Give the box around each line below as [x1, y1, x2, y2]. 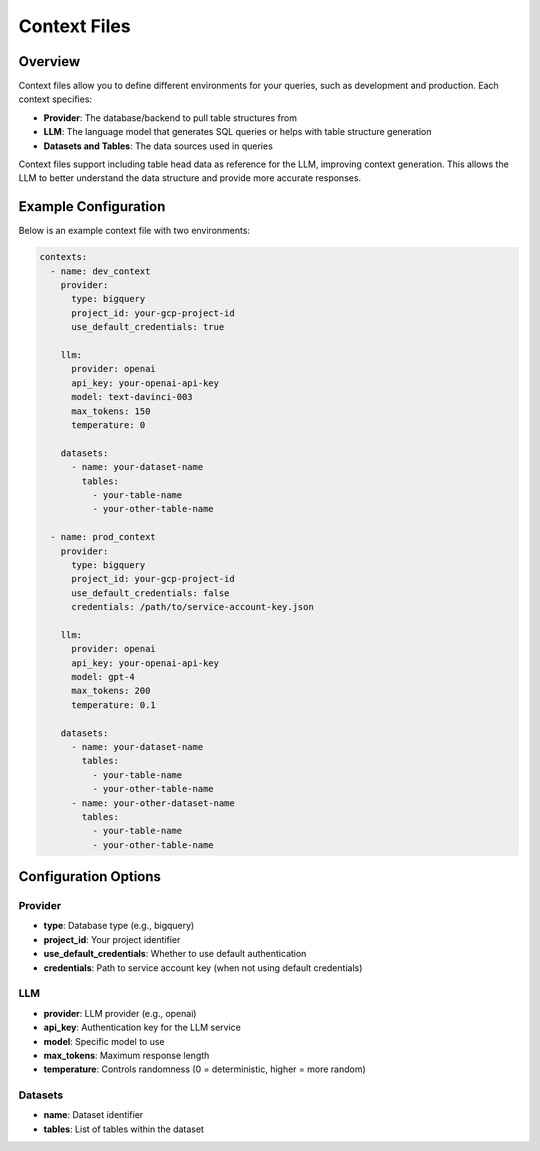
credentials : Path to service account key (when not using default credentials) [43, 961, 363, 974]
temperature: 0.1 [71, 699, 157, 710]
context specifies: [18, 93, 93, 105]
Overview [18, 53, 81, 70]
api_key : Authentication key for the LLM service [43, 1021, 242, 1034]
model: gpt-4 [71, 671, 135, 683]
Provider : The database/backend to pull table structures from [43, 111, 297, 124]
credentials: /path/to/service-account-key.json [71, 601, 314, 613]
